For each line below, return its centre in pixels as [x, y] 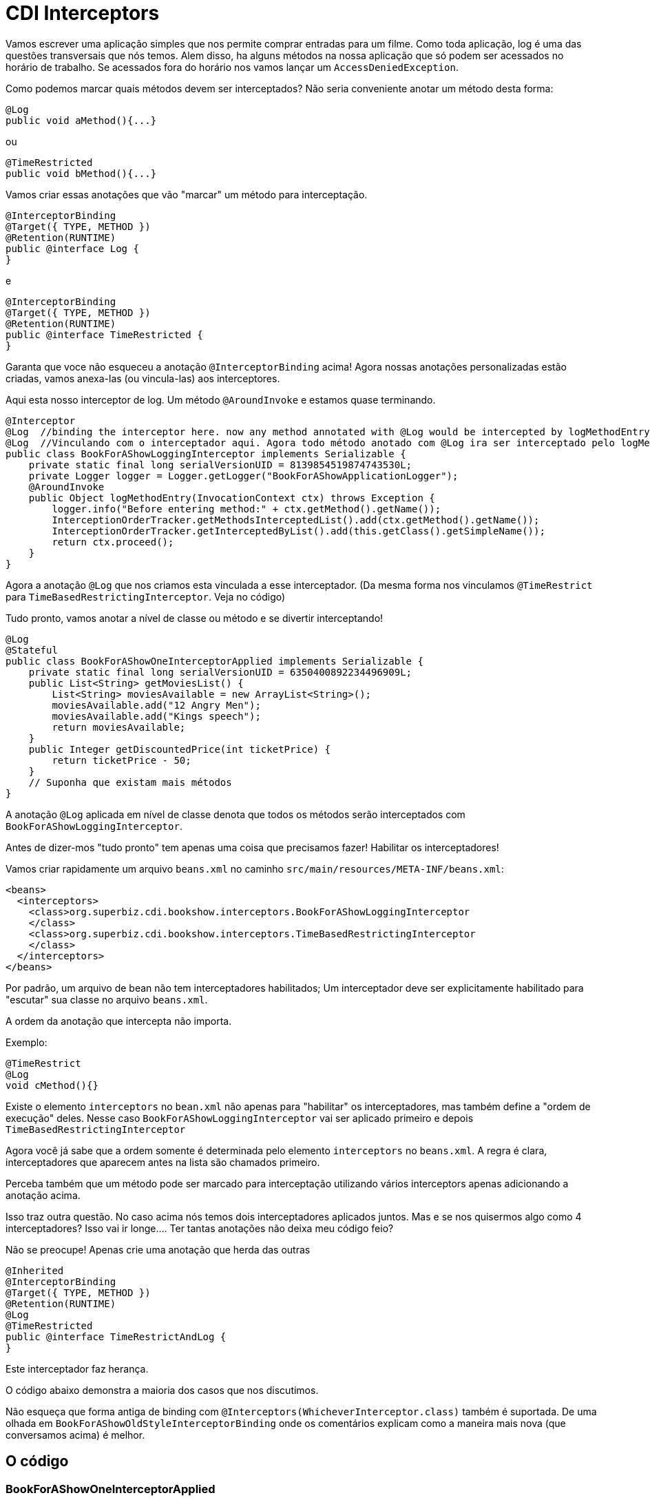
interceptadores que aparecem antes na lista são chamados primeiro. [163, 1162]
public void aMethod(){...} [81, 120]
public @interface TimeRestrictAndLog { [116, 1336]
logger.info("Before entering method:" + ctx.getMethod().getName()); [247, 509]
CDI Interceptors [83, 13]
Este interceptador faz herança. [77, 1368]
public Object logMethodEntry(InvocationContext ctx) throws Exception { [232, 498]
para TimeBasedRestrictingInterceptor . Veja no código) [146, 596]
